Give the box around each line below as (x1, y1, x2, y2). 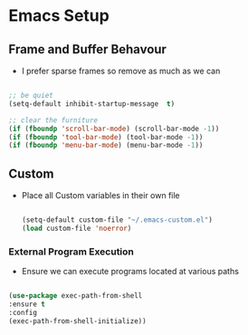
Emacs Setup (8, 5, 110, 26)
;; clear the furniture (8, 115, 99, 125)
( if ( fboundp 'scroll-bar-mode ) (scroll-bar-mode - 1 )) (8, 124, 220, 133)
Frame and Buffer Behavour (8, 42, 167, 57)
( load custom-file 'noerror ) (21, 224, 132, 233)
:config (8, 308, 38, 317)
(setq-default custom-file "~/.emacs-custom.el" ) (21, 215, 214, 225)
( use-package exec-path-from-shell (8, 292, 143, 301)
